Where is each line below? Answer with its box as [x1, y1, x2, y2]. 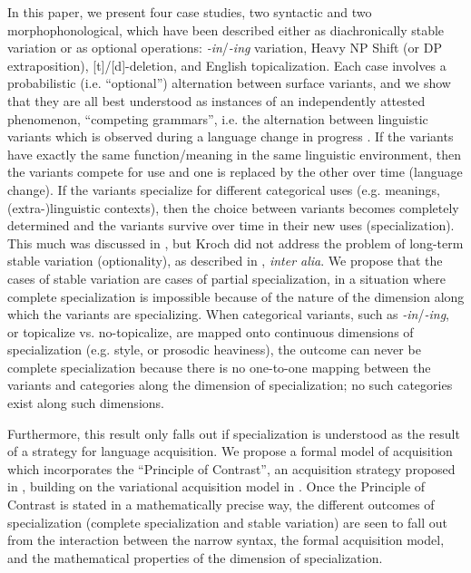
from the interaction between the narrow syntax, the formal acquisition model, [7, 530, 445, 549]
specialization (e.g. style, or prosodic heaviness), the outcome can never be [7, 340, 421, 359]
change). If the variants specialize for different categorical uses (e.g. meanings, [7, 180, 440, 199]
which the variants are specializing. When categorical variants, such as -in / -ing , [7, 305, 450, 324]
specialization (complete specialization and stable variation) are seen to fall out [7, 512, 447, 531]
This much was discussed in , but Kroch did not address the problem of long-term [7, 233, 464, 252]
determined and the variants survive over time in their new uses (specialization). [7, 216, 455, 235]
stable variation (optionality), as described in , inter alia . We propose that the [7, 251, 443, 270]
